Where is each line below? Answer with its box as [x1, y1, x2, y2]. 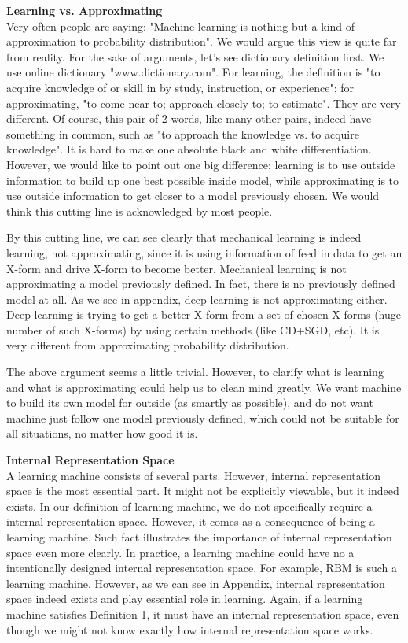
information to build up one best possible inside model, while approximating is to [6, 172, 399, 188]
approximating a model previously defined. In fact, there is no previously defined [6, 275, 395, 292]
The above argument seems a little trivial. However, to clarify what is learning [6, 364, 384, 380]
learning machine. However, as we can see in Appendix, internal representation [6, 575, 385, 591]
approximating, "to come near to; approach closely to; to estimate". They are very [6, 94, 401, 111]
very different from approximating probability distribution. [6, 337, 289, 353]
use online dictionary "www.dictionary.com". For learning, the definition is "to [6, 64, 380, 80]
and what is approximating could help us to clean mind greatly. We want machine [6, 379, 402, 395]
